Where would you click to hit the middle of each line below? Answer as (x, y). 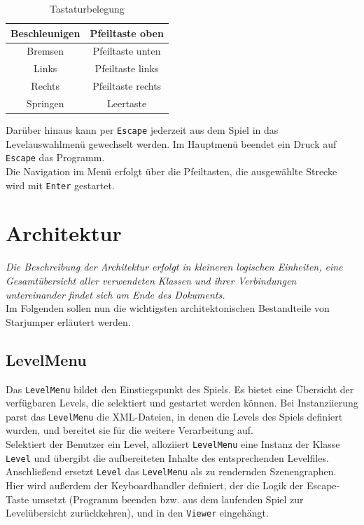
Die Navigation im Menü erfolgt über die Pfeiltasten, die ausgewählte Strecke (171, 171)
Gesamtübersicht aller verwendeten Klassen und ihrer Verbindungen (151, 280)
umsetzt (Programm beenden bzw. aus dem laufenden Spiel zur (168, 499)
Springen (45, 103)
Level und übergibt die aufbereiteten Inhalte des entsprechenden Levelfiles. (167, 457)
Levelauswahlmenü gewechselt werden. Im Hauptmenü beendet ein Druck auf (171, 143)
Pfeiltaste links (127, 68)
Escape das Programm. (55, 157)
